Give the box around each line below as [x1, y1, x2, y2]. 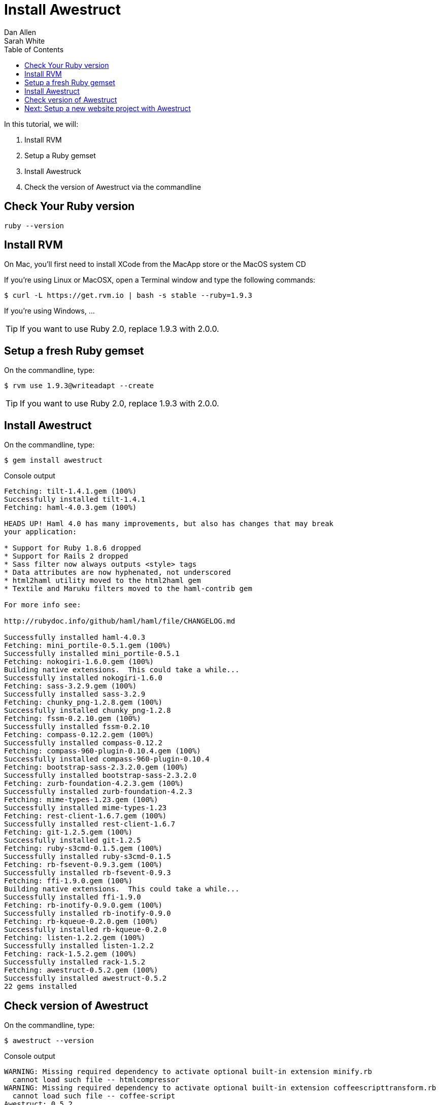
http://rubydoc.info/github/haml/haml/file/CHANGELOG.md [4, 617, 235, 626]
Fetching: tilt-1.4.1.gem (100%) [4, 487, 137, 496]
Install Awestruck [24, 166, 81, 176]
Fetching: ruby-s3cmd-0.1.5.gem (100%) [4, 844, 162, 853]
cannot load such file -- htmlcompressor [12, 1075, 180, 1084]
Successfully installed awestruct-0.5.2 [4, 974, 167, 983]
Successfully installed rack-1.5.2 [4, 958, 146, 966]
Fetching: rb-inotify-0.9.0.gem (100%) [4, 901, 162, 910]
